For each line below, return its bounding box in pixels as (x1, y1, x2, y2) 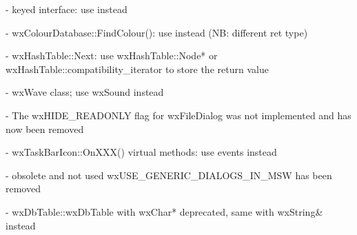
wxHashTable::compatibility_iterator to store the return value (6, 61, 269, 76)
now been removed (6, 121, 84, 136)
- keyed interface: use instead (6, 2, 127, 16)
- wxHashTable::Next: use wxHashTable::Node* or (6, 48, 218, 63)
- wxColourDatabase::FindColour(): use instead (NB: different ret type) (6, 25, 308, 39)
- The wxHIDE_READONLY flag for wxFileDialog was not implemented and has (6, 108, 351, 122)
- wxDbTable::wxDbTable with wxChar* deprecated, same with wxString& (6, 204, 323, 218)
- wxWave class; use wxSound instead (6, 85, 164, 99)
